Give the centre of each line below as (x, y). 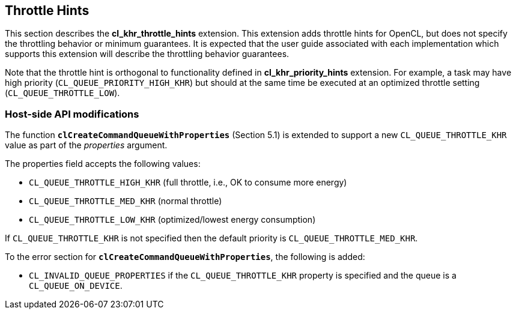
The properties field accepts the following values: (103, 164)
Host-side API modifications (72, 114)
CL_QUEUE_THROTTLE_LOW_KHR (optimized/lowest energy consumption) (172, 220)
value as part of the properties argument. (86, 145)
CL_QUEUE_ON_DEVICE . (76, 286)
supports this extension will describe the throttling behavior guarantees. (147, 54)
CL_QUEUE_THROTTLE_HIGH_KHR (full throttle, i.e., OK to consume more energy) (188, 183)
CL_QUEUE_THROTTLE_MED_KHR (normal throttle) (126, 201)
